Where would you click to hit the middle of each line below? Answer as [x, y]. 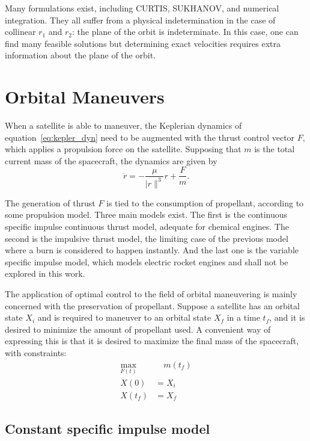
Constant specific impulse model [108, 429]
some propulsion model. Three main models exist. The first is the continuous [146, 214]
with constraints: [36, 353]
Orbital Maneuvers [85, 97]
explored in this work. [45, 273]
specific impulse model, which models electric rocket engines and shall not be [147, 261]
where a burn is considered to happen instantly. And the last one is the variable [152, 250]
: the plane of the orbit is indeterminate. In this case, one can [185, 32]
